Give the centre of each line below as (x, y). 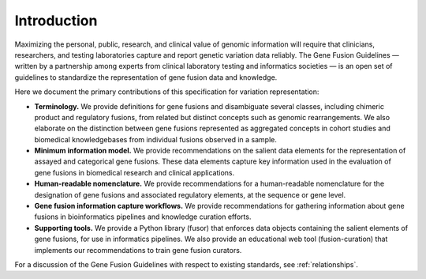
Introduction (56, 21)
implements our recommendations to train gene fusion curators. (138, 250)
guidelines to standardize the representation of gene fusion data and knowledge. (146, 77)
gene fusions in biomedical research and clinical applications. (135, 172)
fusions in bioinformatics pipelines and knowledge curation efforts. (143, 217)
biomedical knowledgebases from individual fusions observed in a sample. (156, 139)
